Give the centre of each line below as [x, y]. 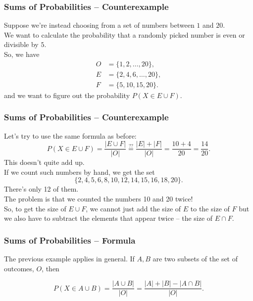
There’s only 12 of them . [41, 189]
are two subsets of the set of [195, 258]
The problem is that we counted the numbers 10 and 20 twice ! [99, 198]
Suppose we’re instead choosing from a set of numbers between [99, 25]
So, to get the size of [35, 208]
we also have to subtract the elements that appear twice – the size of [108, 218]
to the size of [210, 208]
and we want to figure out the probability [67, 95]
